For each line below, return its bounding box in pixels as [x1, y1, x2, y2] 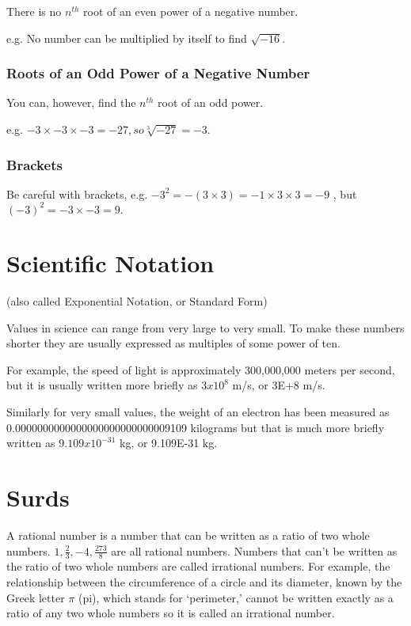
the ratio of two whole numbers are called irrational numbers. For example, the [6, 558, 390, 575]
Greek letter [6, 589, 65, 605]
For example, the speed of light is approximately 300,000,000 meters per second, [6, 361, 395, 377]
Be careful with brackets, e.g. [6, 185, 148, 202]
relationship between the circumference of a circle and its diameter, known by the [6, 573, 402, 590]
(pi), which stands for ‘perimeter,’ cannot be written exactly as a [78, 589, 394, 605]
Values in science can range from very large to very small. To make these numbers [6, 319, 405, 336]
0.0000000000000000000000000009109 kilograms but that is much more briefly [6, 419, 385, 435]
